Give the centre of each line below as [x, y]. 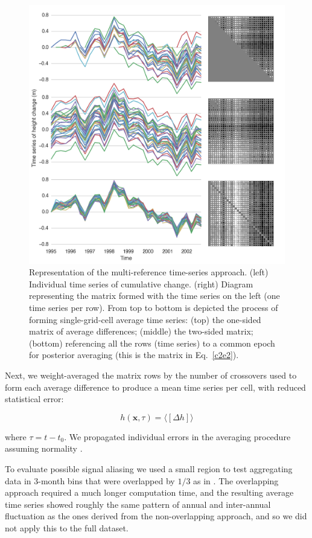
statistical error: [34, 399]
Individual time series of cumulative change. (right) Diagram [141, 283]
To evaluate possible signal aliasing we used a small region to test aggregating [149, 468]
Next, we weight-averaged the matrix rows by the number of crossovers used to [151, 375]
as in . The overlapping [236, 480]
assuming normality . [44, 448]
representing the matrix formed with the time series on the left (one [154, 296]
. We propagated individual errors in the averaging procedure [177, 436]
